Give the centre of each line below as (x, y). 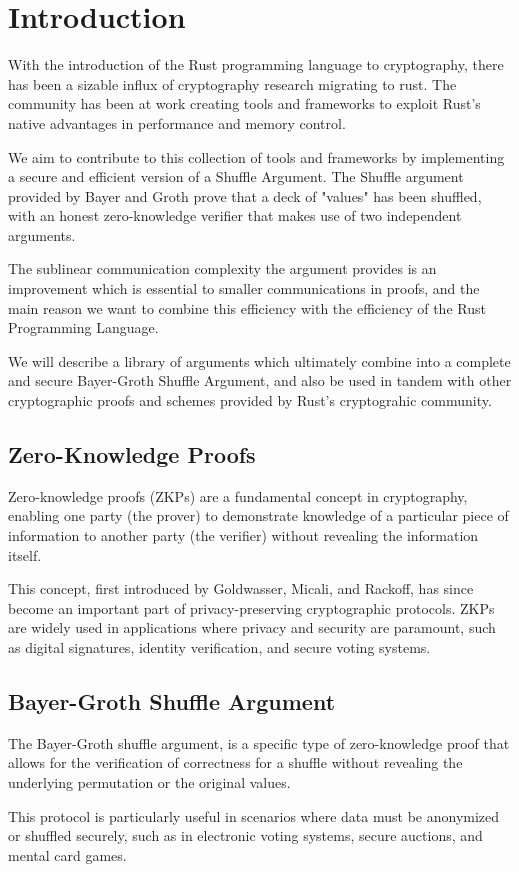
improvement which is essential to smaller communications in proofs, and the (244, 288)
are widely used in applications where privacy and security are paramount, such (252, 627)
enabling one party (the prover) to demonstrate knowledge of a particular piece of (258, 515)
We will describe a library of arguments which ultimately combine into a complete (259, 360)
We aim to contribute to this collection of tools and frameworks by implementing (256, 156)
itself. (25, 554)
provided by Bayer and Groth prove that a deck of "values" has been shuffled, (245, 195)
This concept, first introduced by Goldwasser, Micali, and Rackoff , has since (241, 588)
